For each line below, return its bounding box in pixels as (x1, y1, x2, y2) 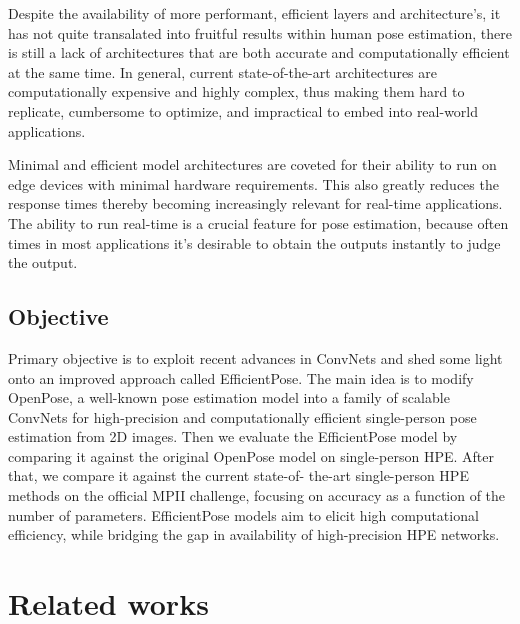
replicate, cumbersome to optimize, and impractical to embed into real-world (8, 100, 479, 121)
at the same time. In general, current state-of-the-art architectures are (8, 61, 438, 82)
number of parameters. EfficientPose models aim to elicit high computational (8, 504, 479, 525)
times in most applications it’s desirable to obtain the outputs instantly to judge (8, 232, 501, 253)
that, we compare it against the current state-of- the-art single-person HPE (8, 465, 469, 486)
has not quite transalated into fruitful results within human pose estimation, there (8, 22, 512, 43)
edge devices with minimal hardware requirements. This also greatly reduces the (8, 173, 499, 194)
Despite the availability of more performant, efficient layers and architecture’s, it (8, 3, 501, 23)
